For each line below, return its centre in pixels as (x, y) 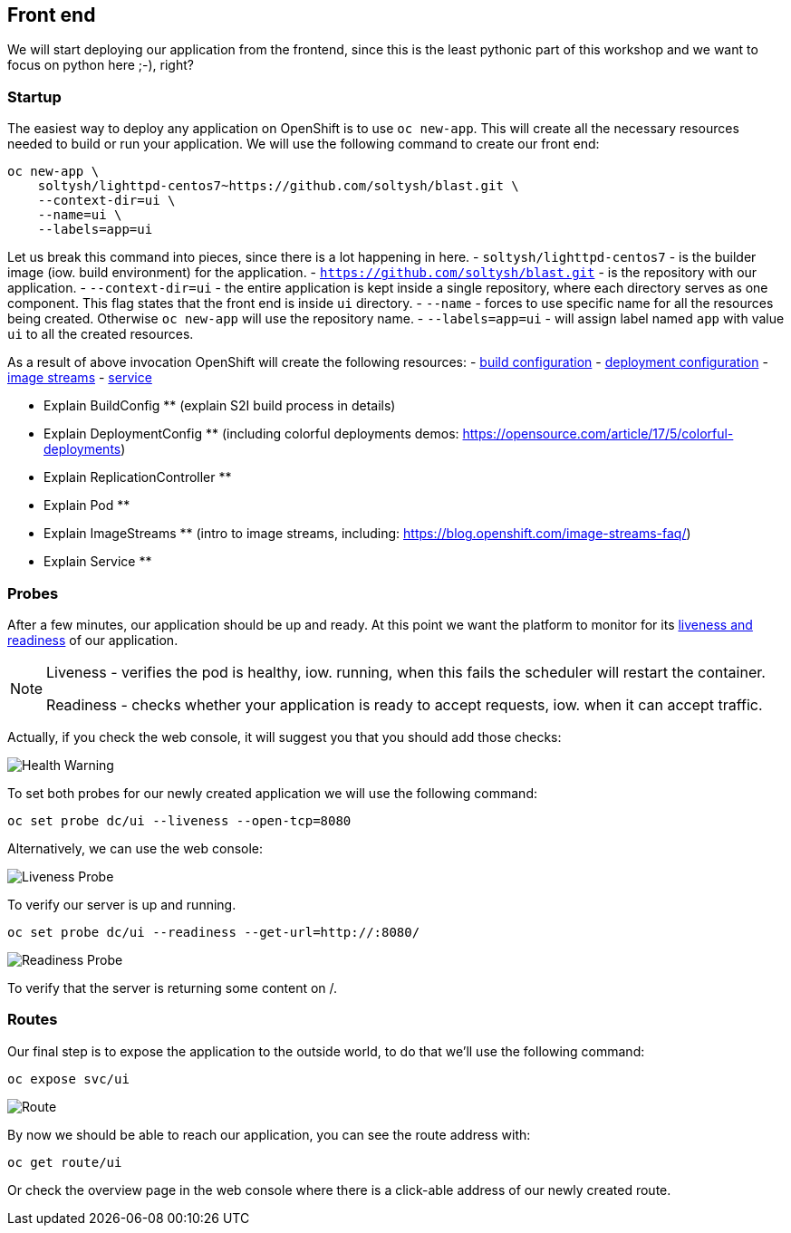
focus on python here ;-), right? (101, 65)
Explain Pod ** (87, 506)
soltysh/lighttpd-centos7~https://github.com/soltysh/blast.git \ (278, 186)
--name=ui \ (80, 215)
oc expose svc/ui (68, 1079)
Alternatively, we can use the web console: (135, 848)
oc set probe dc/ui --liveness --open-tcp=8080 (179, 820)
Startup (34, 96)
